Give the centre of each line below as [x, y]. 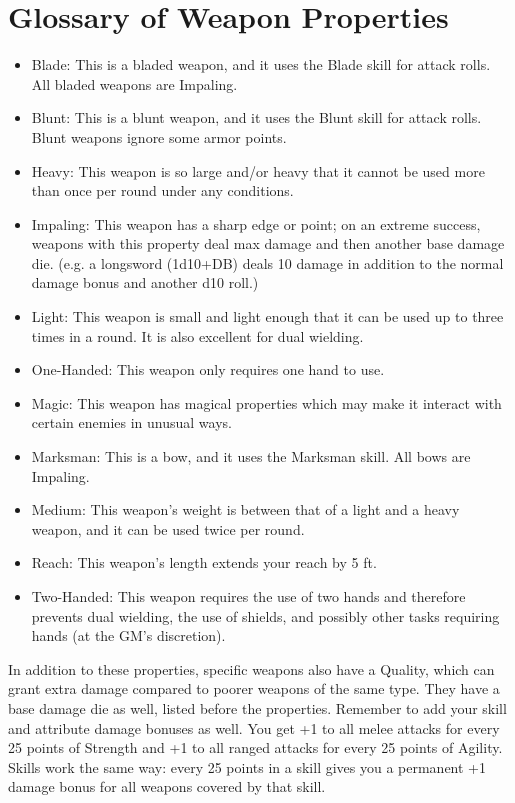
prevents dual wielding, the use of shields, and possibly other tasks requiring [265, 615]
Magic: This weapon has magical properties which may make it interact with [266, 402]
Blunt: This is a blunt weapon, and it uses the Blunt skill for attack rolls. [256, 117]
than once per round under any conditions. [162, 190]
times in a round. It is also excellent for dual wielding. [197, 335]
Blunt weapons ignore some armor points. [159, 136]
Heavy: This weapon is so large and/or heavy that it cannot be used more [258, 170]
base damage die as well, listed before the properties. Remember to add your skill [257, 707]
